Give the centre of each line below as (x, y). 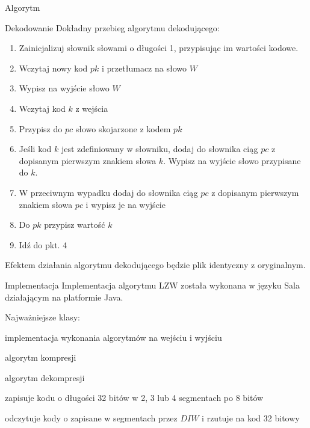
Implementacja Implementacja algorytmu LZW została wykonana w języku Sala (152, 285)
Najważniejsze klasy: (42, 317)
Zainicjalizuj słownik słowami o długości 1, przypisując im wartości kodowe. (159, 48)
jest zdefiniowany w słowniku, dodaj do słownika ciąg (160, 149)
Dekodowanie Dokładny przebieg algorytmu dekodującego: (112, 27)
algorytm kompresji (41, 357)
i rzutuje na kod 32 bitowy (251, 418)
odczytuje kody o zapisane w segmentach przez (91, 418)
